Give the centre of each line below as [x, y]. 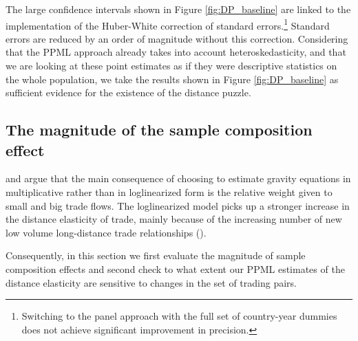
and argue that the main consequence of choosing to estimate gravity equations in [178, 178]
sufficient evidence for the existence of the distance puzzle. [128, 92]
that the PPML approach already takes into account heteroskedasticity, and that [176, 52]
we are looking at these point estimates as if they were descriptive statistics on [171, 66]
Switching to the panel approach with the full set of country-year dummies [179, 316]
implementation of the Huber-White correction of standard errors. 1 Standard [168, 24]
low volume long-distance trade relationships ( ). [106, 232]
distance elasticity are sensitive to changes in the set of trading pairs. [151, 282]
